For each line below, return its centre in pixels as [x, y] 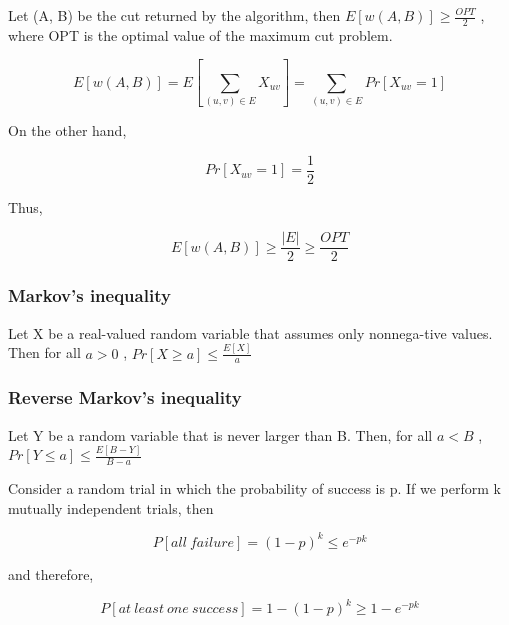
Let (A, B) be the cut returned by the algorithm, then [174, 15]
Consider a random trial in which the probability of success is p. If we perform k [254, 488]
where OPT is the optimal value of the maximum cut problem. [200, 34]
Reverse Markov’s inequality [125, 397]
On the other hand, [67, 130]
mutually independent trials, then [111, 507]
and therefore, [51, 573]
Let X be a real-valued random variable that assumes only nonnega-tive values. [250, 332]
